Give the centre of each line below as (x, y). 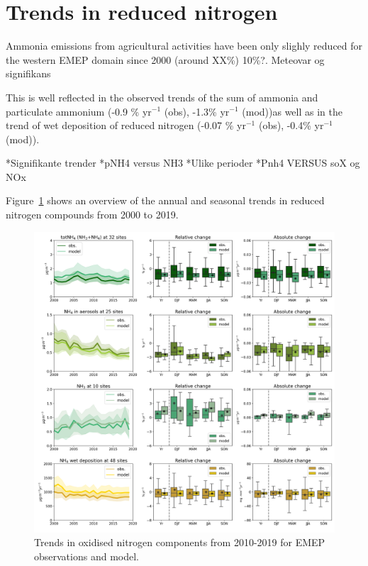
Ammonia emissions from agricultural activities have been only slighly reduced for (184, 46)
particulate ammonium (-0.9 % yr (79, 111)
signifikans (28, 73)
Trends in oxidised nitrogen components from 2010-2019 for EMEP (180, 542)
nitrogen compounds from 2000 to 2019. (92, 215)
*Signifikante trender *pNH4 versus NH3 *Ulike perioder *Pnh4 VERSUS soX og (183, 163)
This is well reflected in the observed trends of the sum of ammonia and (162, 97)
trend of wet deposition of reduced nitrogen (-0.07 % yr (126, 125)
